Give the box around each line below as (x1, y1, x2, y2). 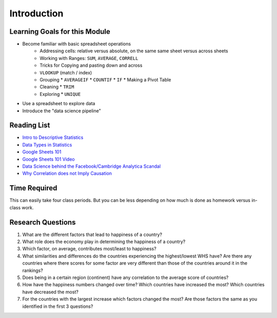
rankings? (22, 267, 43, 273)
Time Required (9, 184, 57, 192)
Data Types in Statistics (22, 142, 72, 148)
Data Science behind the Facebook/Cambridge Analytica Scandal (22, 163, 161, 169)
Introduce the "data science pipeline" (22, 108, 101, 114)
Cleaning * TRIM (39, 84, 74, 90)
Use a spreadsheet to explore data (22, 101, 95, 107)
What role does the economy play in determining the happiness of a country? (22, 239, 186, 245)
